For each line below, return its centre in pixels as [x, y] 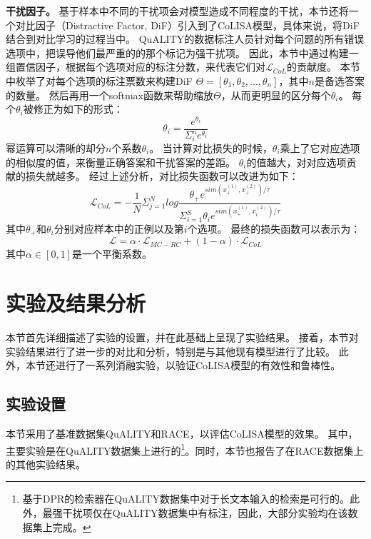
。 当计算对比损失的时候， [211, 147]
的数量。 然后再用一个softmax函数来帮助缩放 [110, 95]
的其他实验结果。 [46, 464]
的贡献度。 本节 [324, 67]
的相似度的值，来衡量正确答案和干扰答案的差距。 [121, 162]
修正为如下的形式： [78, 109]
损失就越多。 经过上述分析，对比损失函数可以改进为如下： [162, 176]
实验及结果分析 [76, 303]
